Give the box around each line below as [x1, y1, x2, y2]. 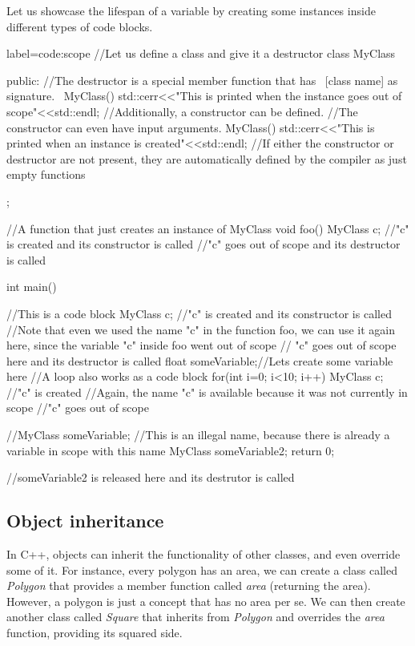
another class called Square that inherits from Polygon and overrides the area [6, 608, 385, 625]
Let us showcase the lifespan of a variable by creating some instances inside [6, 2, 376, 18]
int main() [6, 278, 57, 295]
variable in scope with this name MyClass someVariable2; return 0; [6, 442, 335, 458]
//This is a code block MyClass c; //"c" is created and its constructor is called [6, 305, 392, 321]
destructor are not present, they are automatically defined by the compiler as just [6, 150, 407, 167]
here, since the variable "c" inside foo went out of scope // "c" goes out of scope [6, 337, 397, 353]
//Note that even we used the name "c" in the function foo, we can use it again [6, 321, 396, 337]
